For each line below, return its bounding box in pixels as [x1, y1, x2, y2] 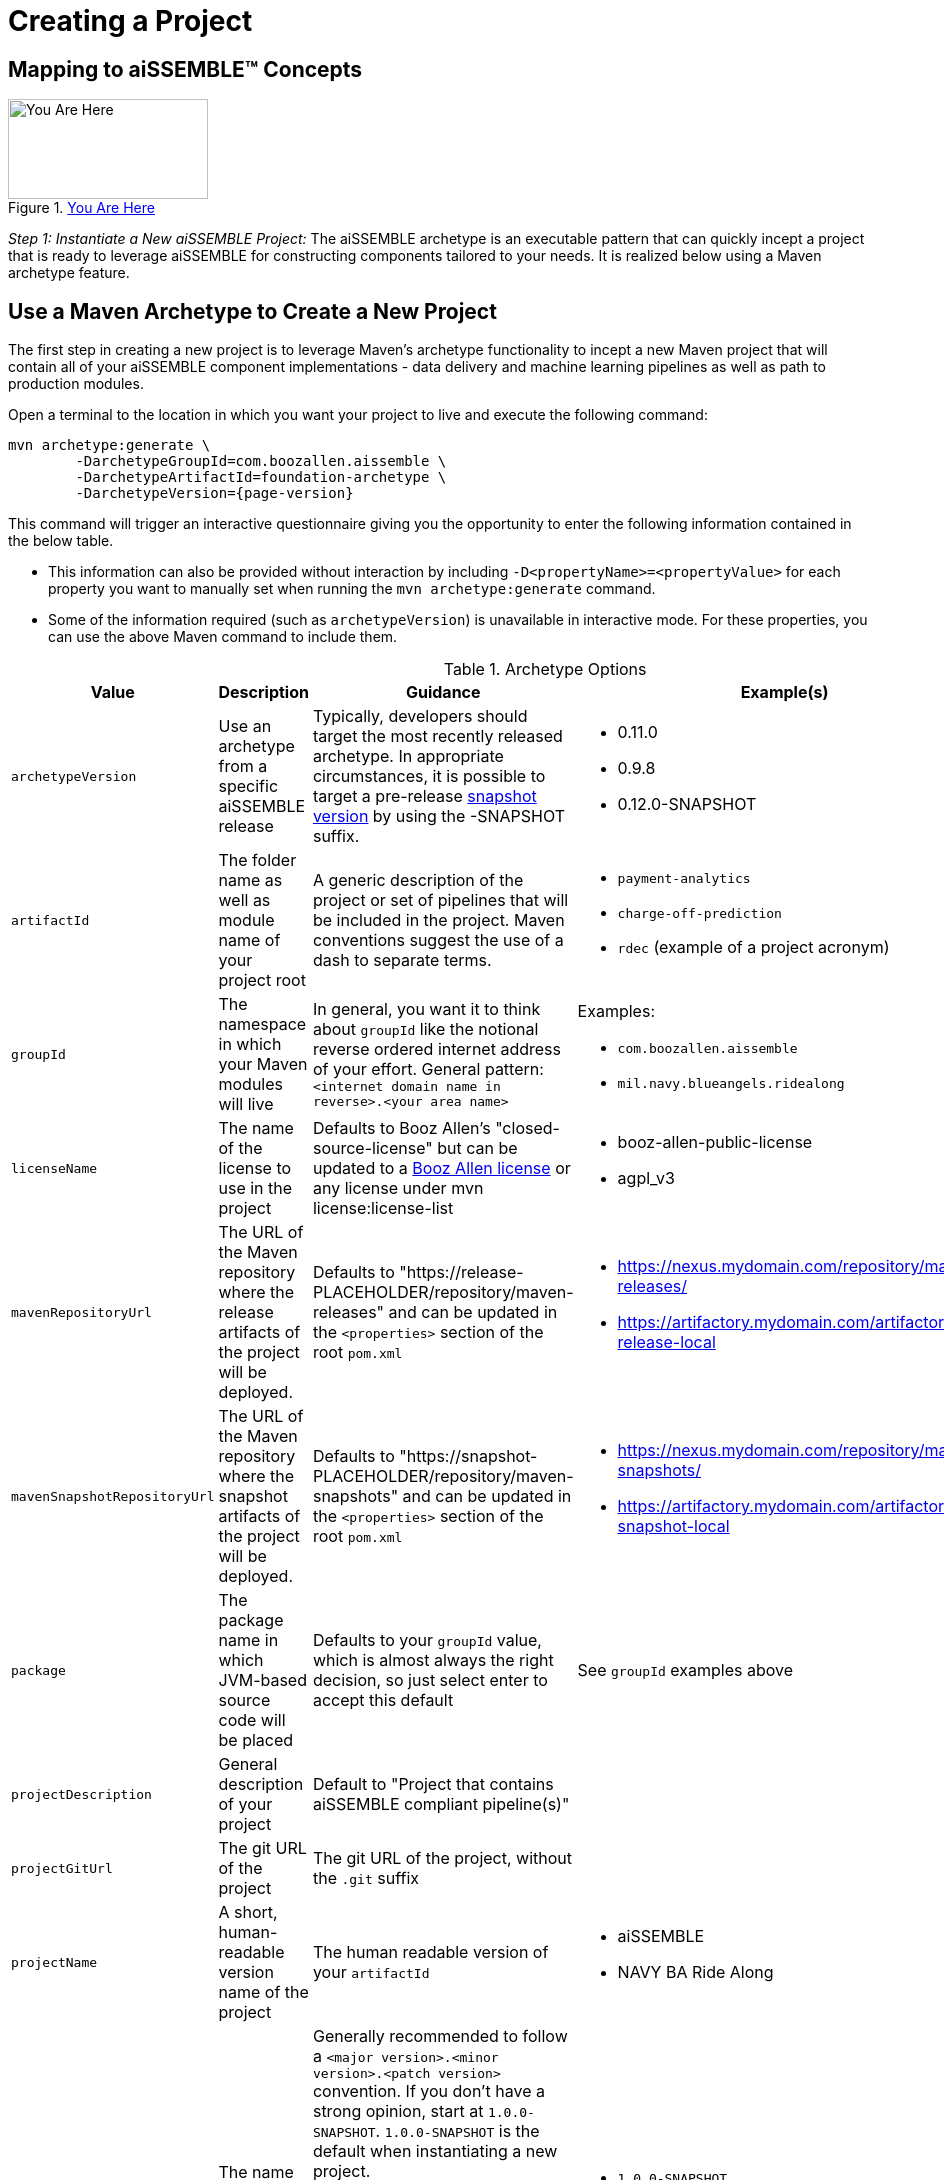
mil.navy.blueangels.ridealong [617, 1076, 845, 1092]
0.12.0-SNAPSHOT [617, 794, 757, 815]
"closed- [495, 1118, 560, 1139]
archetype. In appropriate [312, 746, 504, 767]
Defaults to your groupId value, [312, 1630, 542, 1651]
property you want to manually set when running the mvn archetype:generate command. [48, 580, 656, 598]
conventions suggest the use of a [312, 930, 564, 951]
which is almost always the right [312, 1650, 554, 1671]
